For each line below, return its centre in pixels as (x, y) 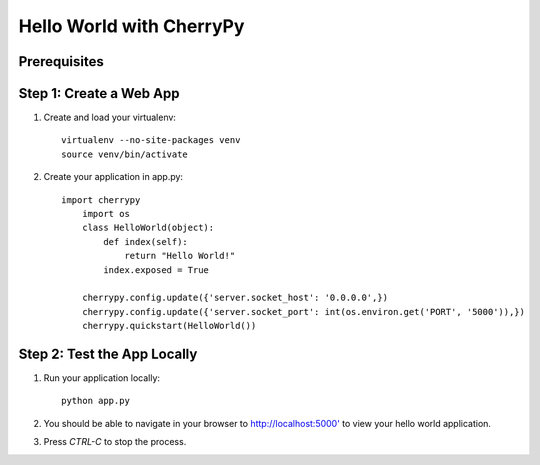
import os (105, 214)
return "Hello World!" (180, 256)
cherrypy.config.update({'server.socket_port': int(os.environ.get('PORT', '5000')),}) (303, 311)
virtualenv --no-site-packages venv (151, 140)
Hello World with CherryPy (131, 26)
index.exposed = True (156, 269)
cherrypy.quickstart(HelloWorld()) (169, 326)
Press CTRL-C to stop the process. (115, 442)
